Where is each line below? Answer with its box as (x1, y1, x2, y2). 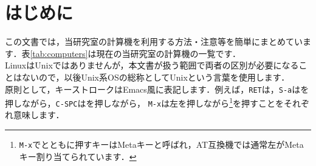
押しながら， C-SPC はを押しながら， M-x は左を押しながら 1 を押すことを (5, 95, 284, 109)
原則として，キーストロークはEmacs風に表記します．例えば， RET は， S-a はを (5, 82, 309, 95)
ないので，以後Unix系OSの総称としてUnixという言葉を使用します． (21, 70, 290, 83)
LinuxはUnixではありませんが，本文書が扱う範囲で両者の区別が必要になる (5, 59, 299, 71)
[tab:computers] (30, 47, 88, 59)
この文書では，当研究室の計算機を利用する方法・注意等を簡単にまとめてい (5, 35, 303, 48)
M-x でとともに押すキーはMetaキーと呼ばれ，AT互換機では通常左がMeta (19, 138, 304, 151)
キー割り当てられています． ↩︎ (19, 150, 137, 162)
